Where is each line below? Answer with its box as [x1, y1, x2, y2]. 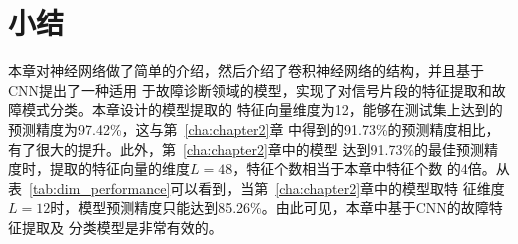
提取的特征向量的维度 [49, 158, 190, 179]
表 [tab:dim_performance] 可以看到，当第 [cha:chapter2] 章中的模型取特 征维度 [8, 177, 505, 198]
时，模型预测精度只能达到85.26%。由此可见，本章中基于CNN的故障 [50, 197, 489, 218]
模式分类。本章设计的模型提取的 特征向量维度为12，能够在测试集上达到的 [21, 99, 503, 120]
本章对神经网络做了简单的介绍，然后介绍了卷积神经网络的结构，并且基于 [8, 60, 484, 81]
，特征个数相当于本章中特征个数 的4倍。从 [232, 158, 510, 179]
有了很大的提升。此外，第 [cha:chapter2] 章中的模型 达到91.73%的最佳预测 [8, 138, 485, 159]
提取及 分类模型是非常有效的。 [21, 216, 223, 237]
